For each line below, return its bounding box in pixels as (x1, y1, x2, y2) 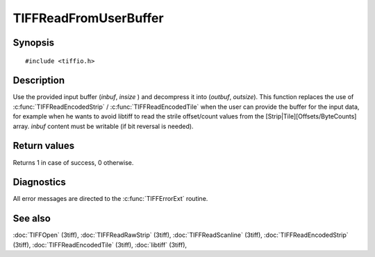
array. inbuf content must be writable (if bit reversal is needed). (12, 122, 194, 130)
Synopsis (12, 37, 55, 48)
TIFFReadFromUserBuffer (12, 10, 164, 26)
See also (12, 213, 51, 224)
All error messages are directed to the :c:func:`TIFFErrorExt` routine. (12, 195, 208, 203)
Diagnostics (12, 177, 66, 188)
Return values (12, 140, 75, 152)
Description (12, 75, 65, 87)
